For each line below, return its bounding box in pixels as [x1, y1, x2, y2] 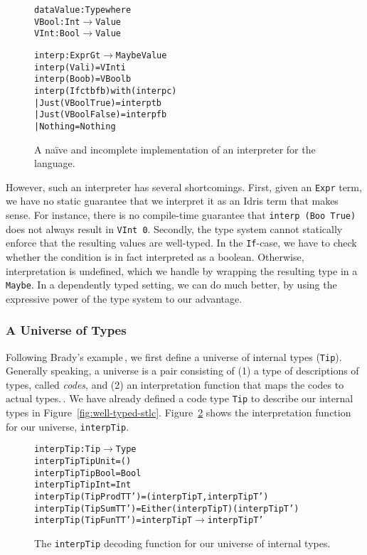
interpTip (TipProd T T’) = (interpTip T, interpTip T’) [34, 492, 269, 502]
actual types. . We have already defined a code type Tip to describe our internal [6, 391, 353, 406]
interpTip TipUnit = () [34, 456, 132, 467]
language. [34, 156, 75, 171]
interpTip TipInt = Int [34, 480, 132, 490]
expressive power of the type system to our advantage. [6, 291, 243, 306]
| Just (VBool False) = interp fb [34, 109, 167, 120]
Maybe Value [115, 50, 167, 60]
